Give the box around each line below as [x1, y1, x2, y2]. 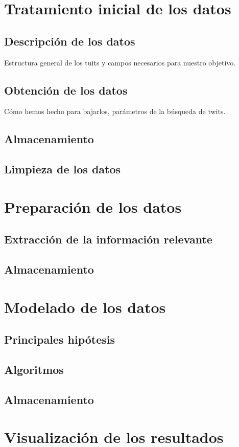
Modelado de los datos [4, 296, 166, 317]
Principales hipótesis [4, 331, 115, 347]
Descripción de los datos [4, 33, 135, 49]
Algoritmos [4, 362, 64, 377]
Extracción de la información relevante [4, 231, 212, 247]
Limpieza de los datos [4, 161, 121, 177]
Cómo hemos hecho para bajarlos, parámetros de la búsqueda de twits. [4, 106, 226, 117]
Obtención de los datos [4, 82, 128, 98]
